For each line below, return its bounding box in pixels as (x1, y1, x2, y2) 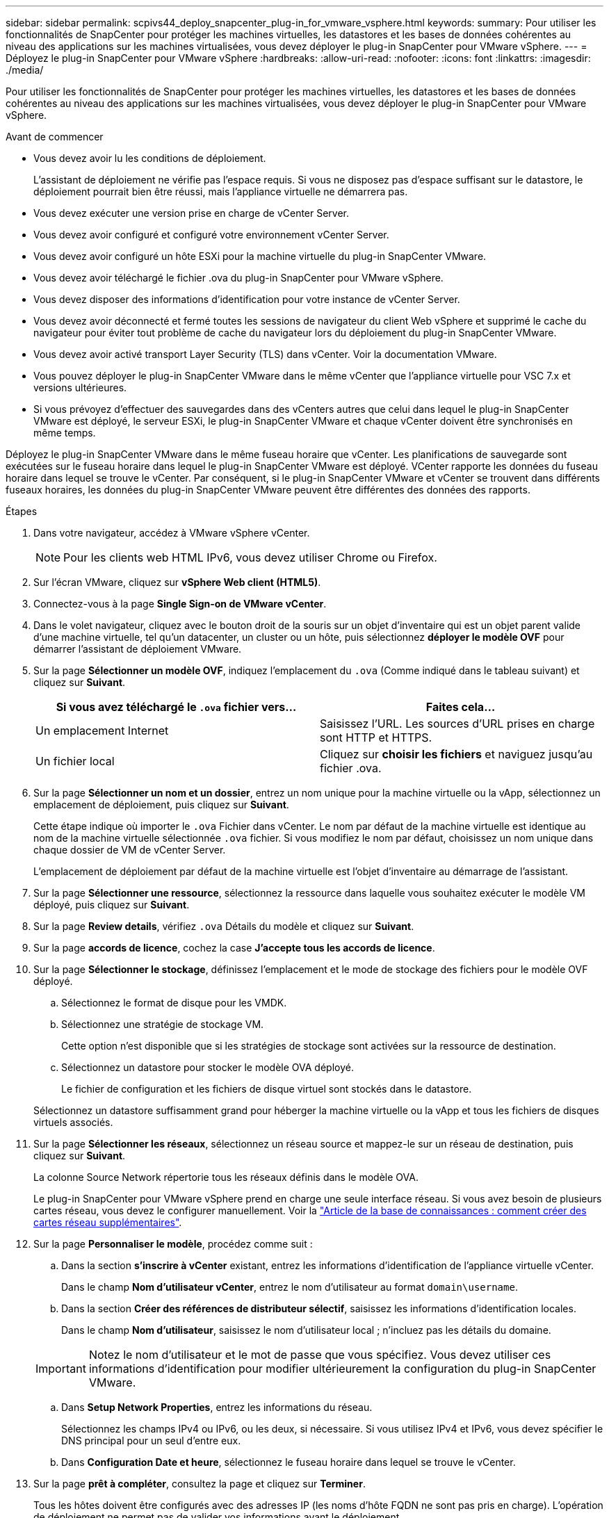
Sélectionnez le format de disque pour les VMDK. (61, 997, 287, 1009)
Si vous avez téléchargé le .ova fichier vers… (56, 700, 297, 714)
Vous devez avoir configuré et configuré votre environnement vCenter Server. (33, 229, 389, 240)
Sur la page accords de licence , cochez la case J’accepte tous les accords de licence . (33, 942, 435, 954)
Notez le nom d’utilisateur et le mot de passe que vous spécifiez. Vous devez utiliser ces (88, 1348, 551, 1362)
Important (35, 1362, 86, 1376)
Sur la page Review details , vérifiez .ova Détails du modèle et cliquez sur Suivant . (33, 920, 414, 932)
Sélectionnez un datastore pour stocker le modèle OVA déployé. (61, 1061, 354, 1073)
